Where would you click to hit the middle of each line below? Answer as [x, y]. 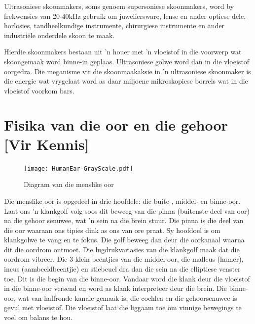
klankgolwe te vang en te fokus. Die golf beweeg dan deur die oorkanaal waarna [124, 240]
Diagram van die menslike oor [69, 184]
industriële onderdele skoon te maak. [59, 35]
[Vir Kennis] [47, 144]
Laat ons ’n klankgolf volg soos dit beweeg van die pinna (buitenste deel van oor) [127, 210]
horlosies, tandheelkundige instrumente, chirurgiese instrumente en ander [114, 25]
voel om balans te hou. [38, 317]
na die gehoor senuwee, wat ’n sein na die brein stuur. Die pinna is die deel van [124, 220]
